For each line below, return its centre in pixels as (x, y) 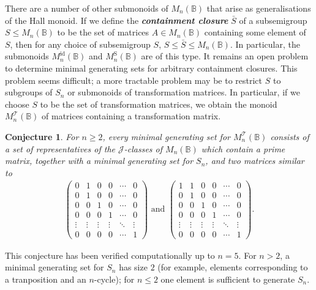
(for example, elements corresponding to (233, 267)
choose (17, 104)
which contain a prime (243, 148)
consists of (290, 136)
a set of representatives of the (60, 148)
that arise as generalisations (259, 8)
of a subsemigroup (273, 20)
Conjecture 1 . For (42, 136)
